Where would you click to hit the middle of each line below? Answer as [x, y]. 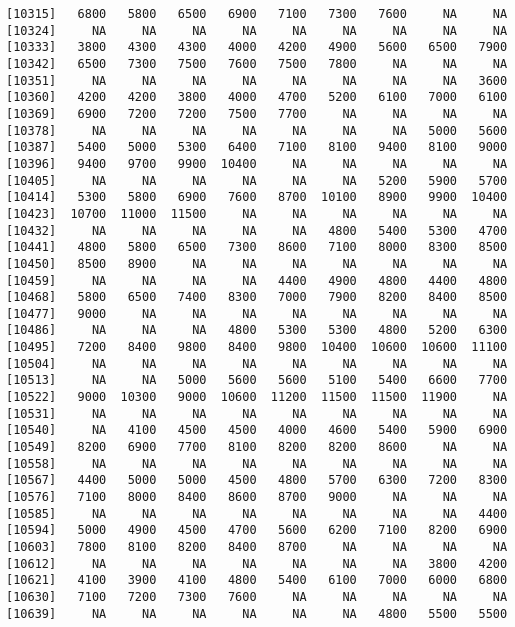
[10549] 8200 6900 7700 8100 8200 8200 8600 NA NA [257, 447]
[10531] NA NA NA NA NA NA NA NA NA [257, 413]
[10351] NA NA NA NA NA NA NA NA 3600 [257, 80]
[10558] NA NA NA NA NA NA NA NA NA [257, 463]
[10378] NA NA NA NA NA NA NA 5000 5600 [257, 130]
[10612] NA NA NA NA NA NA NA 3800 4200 [257, 563]
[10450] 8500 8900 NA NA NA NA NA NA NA [257, 263]
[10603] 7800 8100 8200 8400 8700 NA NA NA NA [257, 547]
